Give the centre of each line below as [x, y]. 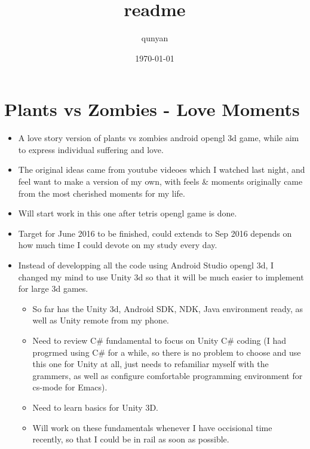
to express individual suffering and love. [91, 149]
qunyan [155, 38]
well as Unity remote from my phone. [101, 320]
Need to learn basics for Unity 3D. [96, 407]
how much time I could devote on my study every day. [118, 245]
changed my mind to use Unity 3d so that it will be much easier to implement [161, 277]
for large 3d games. [53, 288]
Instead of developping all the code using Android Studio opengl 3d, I [146, 265]
